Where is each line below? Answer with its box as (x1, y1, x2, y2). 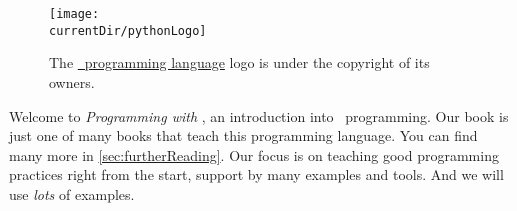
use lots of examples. (9, 183, 135, 204)
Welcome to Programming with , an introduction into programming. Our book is (9, 105, 509, 126)
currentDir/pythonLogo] (49, 23, 207, 38)
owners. (49, 71, 95, 92)
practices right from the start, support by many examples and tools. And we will (9, 164, 504, 185)
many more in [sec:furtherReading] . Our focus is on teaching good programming (9, 144, 499, 165)
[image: (49, 7, 100, 21)
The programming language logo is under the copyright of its (49, 52, 430, 73)
